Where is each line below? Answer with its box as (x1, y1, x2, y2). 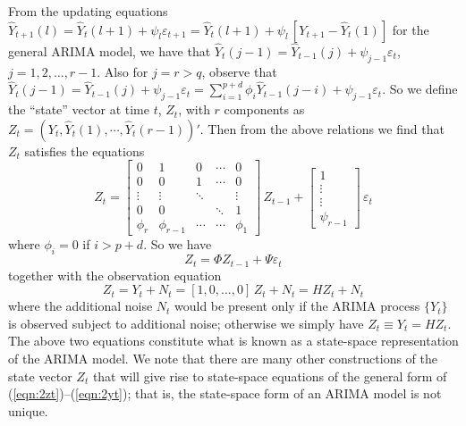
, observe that (201, 62, 277, 80)
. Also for (97, 62, 148, 80)
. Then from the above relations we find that (199, 119, 445, 138)
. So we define (382, 79, 458, 98)
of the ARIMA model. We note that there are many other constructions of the (8, 349, 437, 367)
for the (392, 20, 429, 38)
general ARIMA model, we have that (8, 41, 211, 60)
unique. (8, 401, 48, 420)
